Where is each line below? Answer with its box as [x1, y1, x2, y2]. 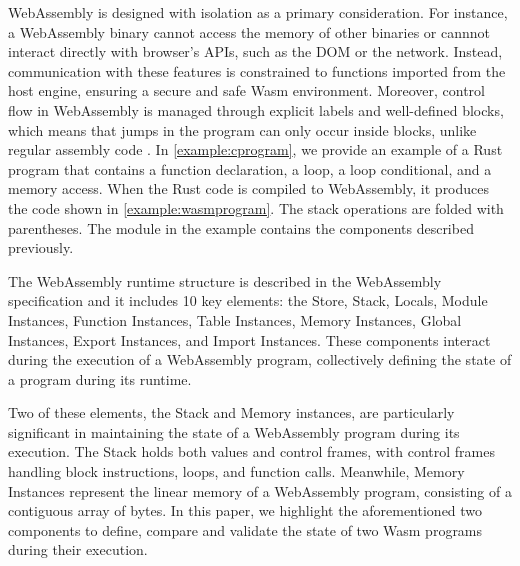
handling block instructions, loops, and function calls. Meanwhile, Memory [8, 461, 465, 482]
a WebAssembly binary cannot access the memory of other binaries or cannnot [8, 21, 491, 42]
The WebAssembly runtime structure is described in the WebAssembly [8, 270, 442, 291]
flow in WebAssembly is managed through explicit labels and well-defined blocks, [8, 99, 504, 120]
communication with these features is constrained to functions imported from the [8, 60, 506, 81]
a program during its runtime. [8, 368, 192, 389]
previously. [8, 237, 74, 258]
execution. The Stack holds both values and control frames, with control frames [8, 441, 495, 462]
